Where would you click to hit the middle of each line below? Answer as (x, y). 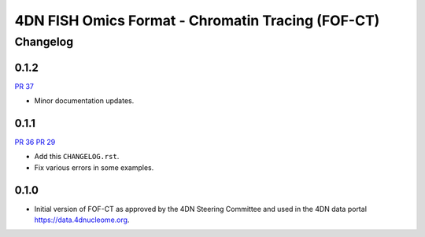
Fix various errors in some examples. (94, 167)
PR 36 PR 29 (35, 143)
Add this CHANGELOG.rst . (77, 157)
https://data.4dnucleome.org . (82, 220)
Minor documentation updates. (84, 101)
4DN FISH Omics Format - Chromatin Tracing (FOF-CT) (197, 20)
